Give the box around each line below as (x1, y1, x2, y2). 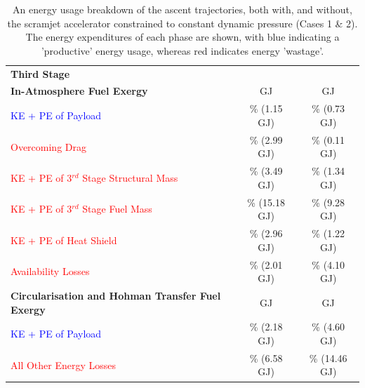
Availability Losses (11, 264, 90, 279)
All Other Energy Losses (11, 357, 117, 372)
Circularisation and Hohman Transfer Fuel (11, 288, 221, 302)
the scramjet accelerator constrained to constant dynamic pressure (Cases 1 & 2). (7, 15, 358, 30)
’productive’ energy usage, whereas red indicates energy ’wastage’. (41, 43, 324, 58)
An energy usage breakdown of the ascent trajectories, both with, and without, (13, 2, 352, 16)
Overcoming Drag (11, 139, 86, 154)
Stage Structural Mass (82, 170, 178, 185)
